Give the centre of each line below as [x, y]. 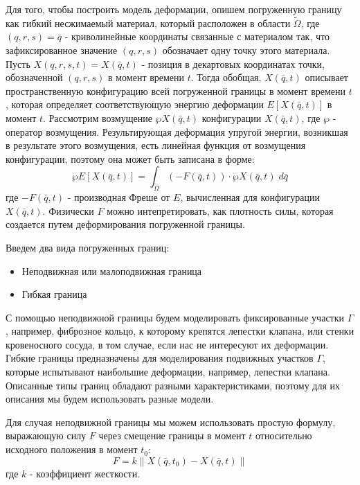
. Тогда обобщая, [226, 77]
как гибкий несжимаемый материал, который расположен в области [148, 23]
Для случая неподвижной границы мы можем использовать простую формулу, [171, 422]
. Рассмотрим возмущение [98, 117]
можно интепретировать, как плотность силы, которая [220, 210]
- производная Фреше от [119, 197]
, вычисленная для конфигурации [250, 197]
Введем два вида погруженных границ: [88, 247]
